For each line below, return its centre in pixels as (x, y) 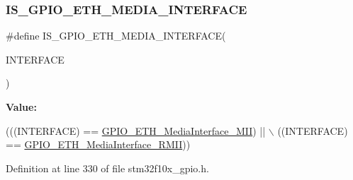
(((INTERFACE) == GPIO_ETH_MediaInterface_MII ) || (136, 130)
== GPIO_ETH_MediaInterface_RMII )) (98, 144)
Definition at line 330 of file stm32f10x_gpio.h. (107, 168)
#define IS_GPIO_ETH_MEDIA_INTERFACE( (116, 36)
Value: (21, 107)
